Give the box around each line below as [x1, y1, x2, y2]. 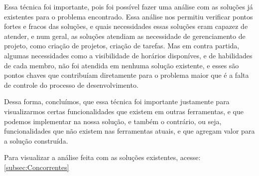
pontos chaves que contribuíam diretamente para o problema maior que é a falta [4, 70, 249, 80]
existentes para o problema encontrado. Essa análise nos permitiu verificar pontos [4, 11, 253, 21]
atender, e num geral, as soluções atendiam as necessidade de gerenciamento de [4, 30, 246, 41]
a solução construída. [4, 135, 68, 146]
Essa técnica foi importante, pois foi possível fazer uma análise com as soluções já [4, 1, 253, 11]
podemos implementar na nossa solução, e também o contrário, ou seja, [4, 116, 222, 126]
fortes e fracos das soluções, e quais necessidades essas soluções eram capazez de [4, 21, 248, 31]
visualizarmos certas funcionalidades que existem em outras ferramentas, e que [4, 106, 244, 116]
